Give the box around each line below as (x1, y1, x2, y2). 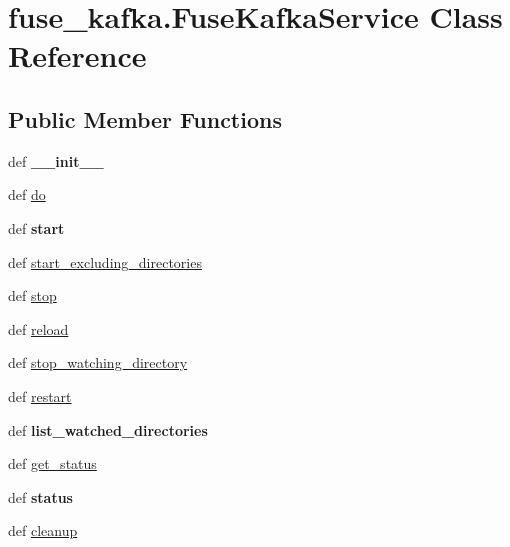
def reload (8, 318, 69, 339)
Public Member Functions (8, 103, 282, 134)
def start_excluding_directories (8, 251, 202, 272)
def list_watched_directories (8, 419, 208, 440)
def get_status (8, 453, 97, 474)
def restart (8, 385, 72, 406)
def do (8, 184, 46, 205)
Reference (8, 35, 147, 76)
